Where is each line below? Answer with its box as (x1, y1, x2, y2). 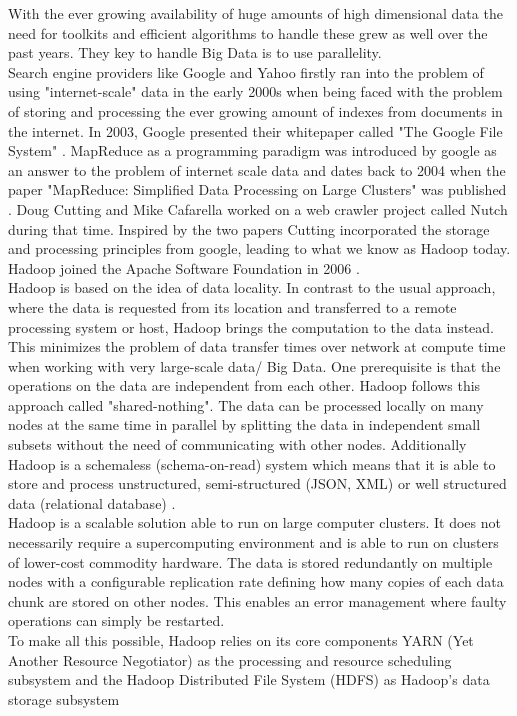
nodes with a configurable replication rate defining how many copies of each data (8, 571, 504, 592)
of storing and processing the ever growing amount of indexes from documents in (8, 100, 503, 121)
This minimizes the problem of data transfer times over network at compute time (8, 336, 506, 357)
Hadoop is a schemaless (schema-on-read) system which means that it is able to (8, 453, 496, 474)
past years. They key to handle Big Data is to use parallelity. (8, 42, 382, 63)
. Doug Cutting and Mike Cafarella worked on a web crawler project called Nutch (8, 198, 508, 219)
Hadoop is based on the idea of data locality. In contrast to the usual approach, (8, 277, 496, 298)
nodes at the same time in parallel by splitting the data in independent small (8, 414, 481, 435)
